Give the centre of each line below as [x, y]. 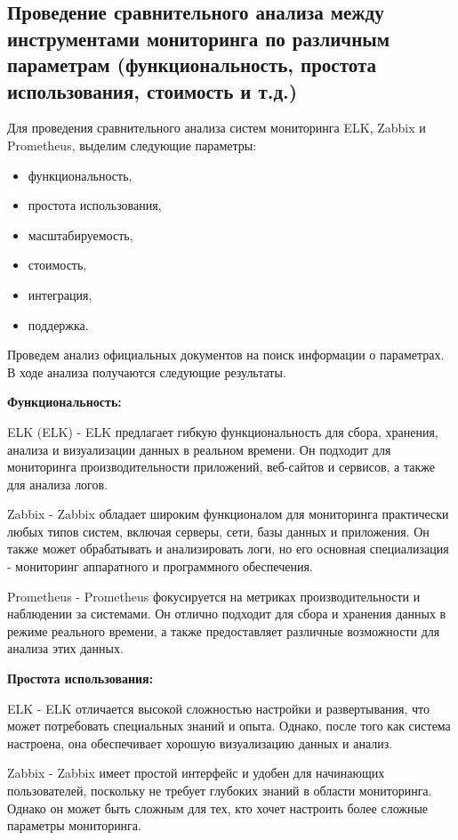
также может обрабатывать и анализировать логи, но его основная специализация [228, 549]
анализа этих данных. [65, 648]
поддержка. [58, 324]
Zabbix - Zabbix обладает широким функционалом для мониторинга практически [228, 514]
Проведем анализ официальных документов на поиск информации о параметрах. [226, 355]
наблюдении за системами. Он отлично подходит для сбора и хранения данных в [227, 614]
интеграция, [60, 294]
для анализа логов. [58, 484]
